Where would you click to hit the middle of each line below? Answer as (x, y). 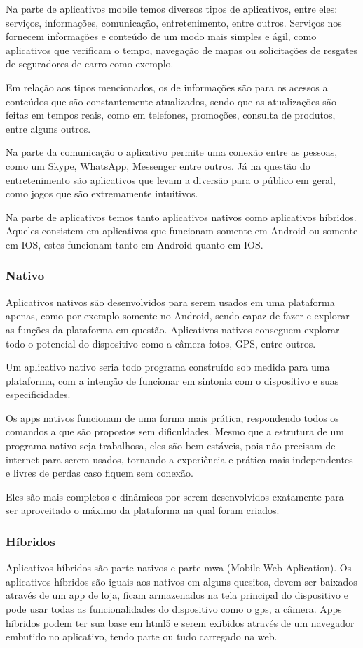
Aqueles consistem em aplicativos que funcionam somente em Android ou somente (182, 231)
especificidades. (38, 394)
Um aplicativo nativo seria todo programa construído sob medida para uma (168, 367)
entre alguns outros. (48, 128)
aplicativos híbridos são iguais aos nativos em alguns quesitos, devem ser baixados (181, 581)
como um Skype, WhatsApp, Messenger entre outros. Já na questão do (158, 165)
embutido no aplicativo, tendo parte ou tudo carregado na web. (142, 636)
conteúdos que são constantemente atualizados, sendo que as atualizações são (171, 101)
